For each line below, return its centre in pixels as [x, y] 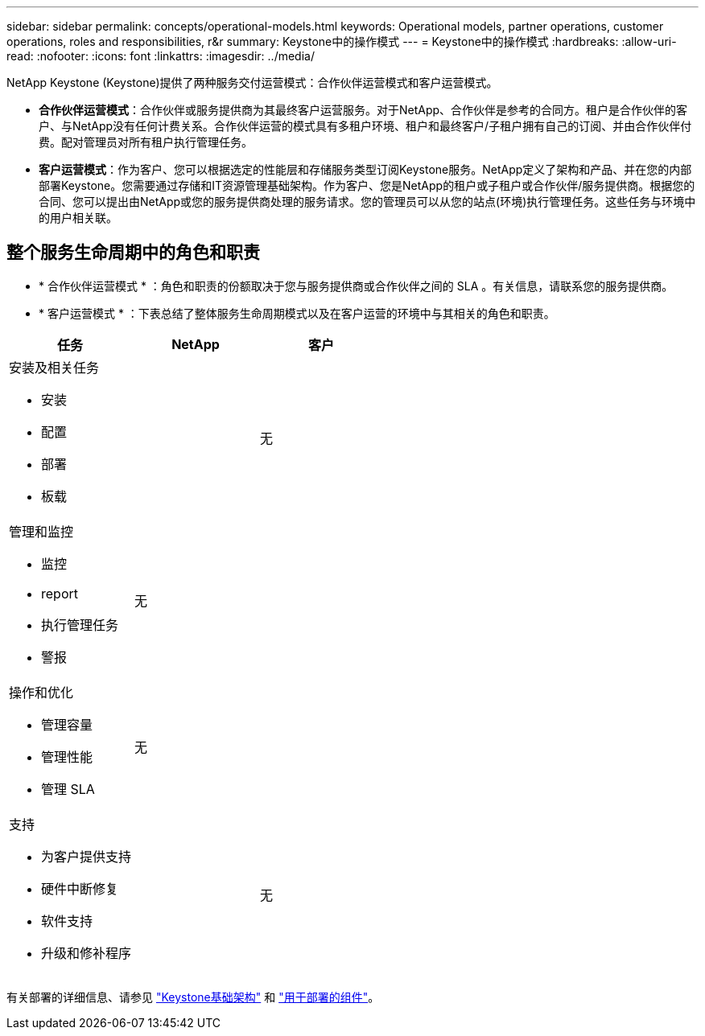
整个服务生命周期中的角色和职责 [133, 253]
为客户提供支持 [87, 856]
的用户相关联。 [78, 218]
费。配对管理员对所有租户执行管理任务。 [146, 142]
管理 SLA [68, 789]
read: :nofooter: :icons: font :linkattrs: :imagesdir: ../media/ [161, 56]
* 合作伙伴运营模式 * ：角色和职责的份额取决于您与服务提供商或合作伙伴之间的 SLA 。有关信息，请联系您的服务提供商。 [356, 286]
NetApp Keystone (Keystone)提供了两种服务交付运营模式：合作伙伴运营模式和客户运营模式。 [252, 82]
